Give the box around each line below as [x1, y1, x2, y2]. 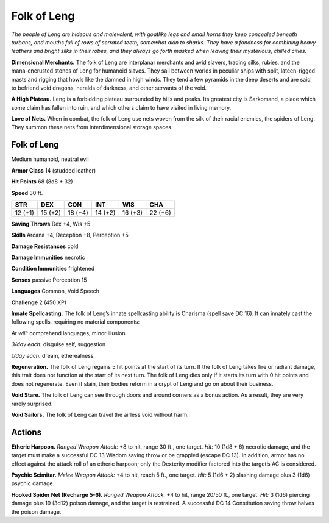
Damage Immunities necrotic [11, 254, 85, 261]
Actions [11, 427, 42, 437]
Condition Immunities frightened [11, 265, 95, 272]
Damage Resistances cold [11, 243, 79, 250]
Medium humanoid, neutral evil [11, 155, 89, 163]
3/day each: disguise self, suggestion [11, 341, 106, 348]
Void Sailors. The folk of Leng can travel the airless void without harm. [11, 411, 189, 418]
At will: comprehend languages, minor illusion [11, 329, 126, 336]
